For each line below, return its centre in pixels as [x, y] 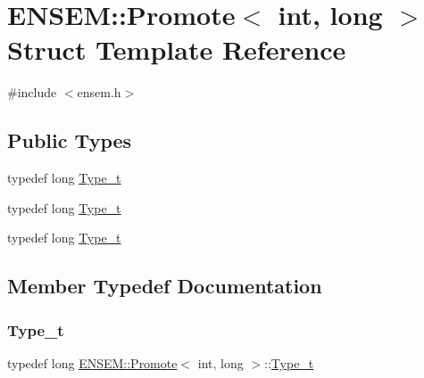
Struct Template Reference [177, 49]
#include [32, 92]
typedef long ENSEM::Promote [92, 362]
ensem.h [99, 92]
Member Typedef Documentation [165, 286]
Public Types [70, 140]
